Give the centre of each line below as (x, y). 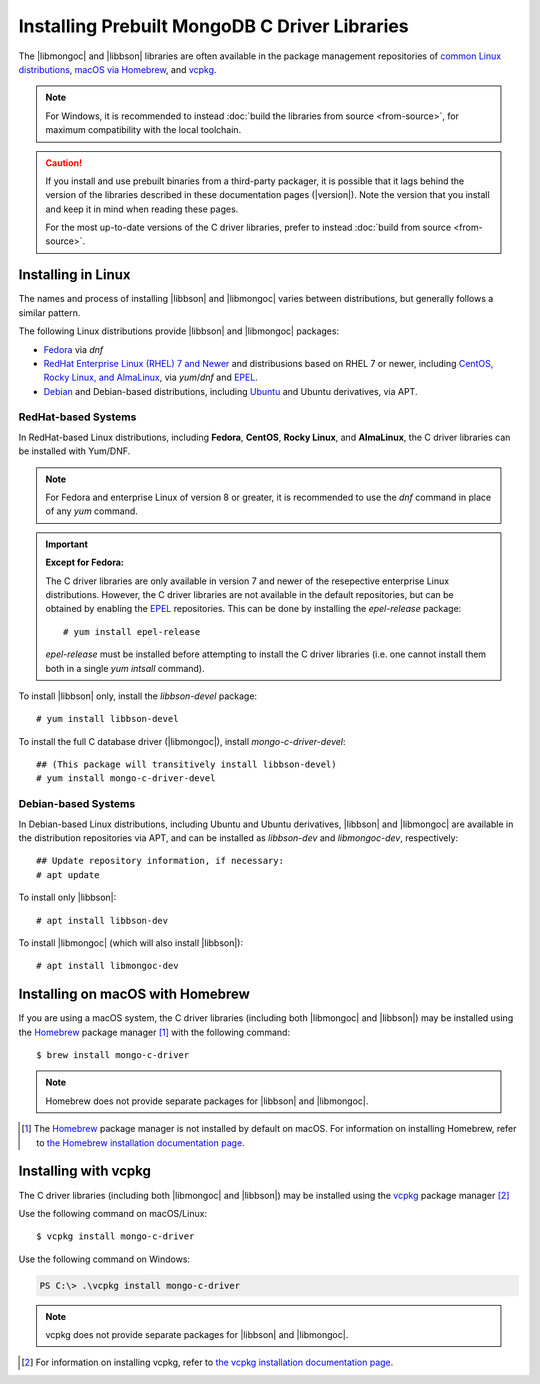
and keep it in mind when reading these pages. (142, 209)
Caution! (64, 162)
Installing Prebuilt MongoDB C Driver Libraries (213, 26)
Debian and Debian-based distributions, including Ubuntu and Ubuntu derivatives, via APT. (230, 391)
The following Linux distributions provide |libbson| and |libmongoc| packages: (179, 331)
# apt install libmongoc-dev (107, 966)
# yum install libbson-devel (107, 719)
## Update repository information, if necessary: (160, 861)
